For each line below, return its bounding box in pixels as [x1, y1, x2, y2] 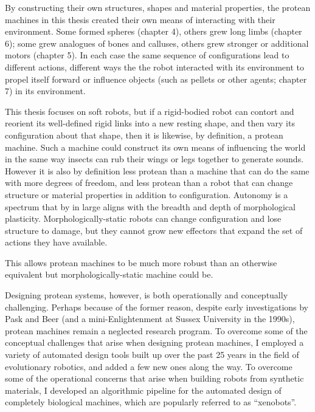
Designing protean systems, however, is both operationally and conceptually [5, 289, 288, 301]
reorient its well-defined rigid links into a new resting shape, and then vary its [5, 117, 295, 129]
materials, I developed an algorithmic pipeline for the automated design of [5, 383, 282, 396]
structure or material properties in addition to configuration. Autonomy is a [5, 188, 288, 201]
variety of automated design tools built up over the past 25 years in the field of [5, 348, 299, 361]
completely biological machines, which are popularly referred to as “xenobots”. [5, 396, 297, 408]
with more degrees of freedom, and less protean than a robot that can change [5, 176, 293, 189]
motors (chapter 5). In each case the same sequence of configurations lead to [5, 49, 289, 61]
